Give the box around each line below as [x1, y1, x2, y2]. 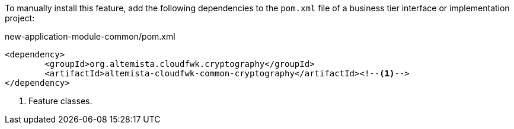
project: [5, 13, 35, 23]
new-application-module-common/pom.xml [5, 31, 175, 41]
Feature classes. [28, 96, 92, 106]
